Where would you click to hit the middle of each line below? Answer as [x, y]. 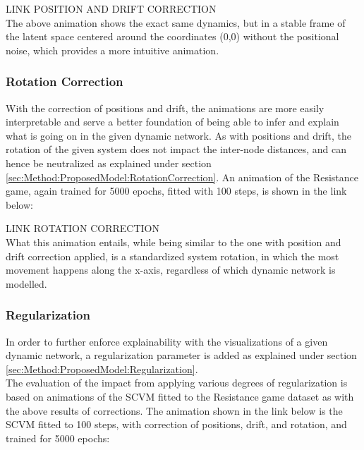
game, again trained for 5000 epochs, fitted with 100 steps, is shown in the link [176, 191]
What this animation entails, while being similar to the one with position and [174, 242]
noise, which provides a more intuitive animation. [113, 50]
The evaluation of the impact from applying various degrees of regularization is [177, 383]
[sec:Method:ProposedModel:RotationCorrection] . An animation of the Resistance [182, 177]
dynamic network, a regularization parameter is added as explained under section [181, 355]
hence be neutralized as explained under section [109, 163]
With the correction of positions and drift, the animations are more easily [165, 108]
